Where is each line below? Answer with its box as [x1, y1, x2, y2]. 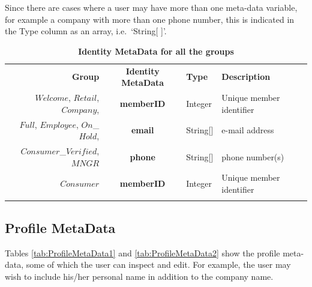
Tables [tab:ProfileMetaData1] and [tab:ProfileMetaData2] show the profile [5, 246, 280, 259]
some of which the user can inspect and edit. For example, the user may [26, 258, 291, 271]
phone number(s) [221, 150, 284, 163]
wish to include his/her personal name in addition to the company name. [5, 270, 274, 282]
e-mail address [221, 124, 274, 136]
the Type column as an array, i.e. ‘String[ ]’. [5, 25, 167, 37]
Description [221, 70, 271, 83]
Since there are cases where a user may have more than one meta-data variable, [5, 1, 298, 13]
